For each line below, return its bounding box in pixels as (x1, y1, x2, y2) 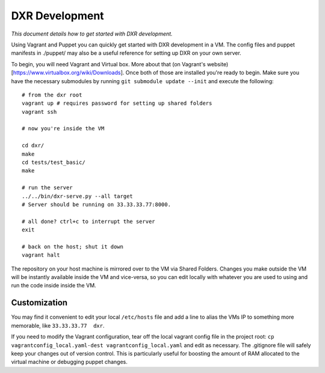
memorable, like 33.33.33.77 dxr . (11, 322, 105, 329)
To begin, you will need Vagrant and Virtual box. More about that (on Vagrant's (11, 60, 206, 67)
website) (206, 60, 229, 67)
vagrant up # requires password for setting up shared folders (22, 100, 212, 107)
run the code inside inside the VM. (11, 282, 96, 289)
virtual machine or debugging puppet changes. (11, 359, 128, 366)
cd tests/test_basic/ (22, 159, 85, 166)
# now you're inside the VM (22, 125, 105, 132)
